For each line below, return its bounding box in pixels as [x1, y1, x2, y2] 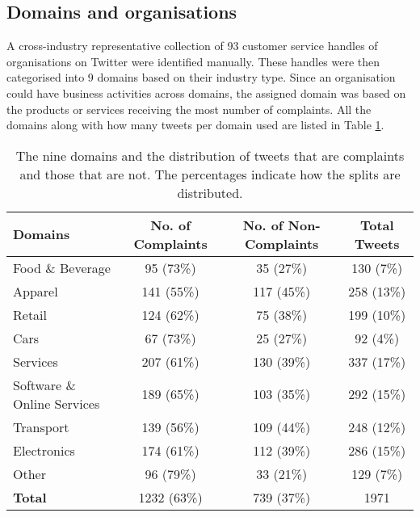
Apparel [13, 281, 58, 301]
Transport [13, 417, 69, 436]
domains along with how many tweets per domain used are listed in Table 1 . [6, 116, 384, 133]
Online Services [13, 393, 100, 413]
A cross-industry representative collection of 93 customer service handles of [6, 37, 378, 54]
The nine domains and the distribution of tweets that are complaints [15, 145, 405, 165]
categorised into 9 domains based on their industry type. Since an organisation [6, 69, 396, 86]
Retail [13, 305, 48, 324]
